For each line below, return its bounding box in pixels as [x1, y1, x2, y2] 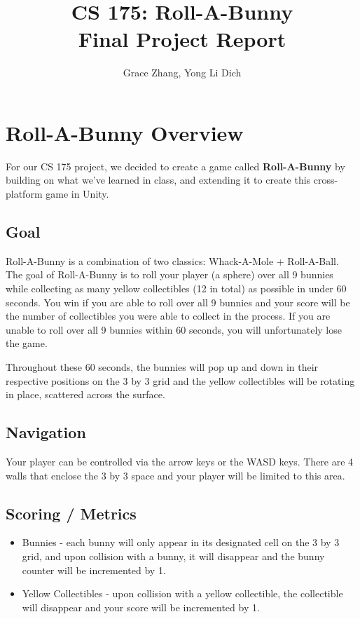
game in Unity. [46, 186, 109, 201]
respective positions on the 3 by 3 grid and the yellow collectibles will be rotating [6, 373, 355, 388]
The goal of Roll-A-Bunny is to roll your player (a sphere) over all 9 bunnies [6, 267, 333, 282]
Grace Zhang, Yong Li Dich [123, 65, 242, 80]
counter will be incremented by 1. [22, 562, 166, 577]
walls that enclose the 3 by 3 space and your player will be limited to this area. [6, 468, 345, 482]
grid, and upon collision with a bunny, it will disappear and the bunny [22, 548, 325, 563]
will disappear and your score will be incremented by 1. [22, 599, 260, 614]
